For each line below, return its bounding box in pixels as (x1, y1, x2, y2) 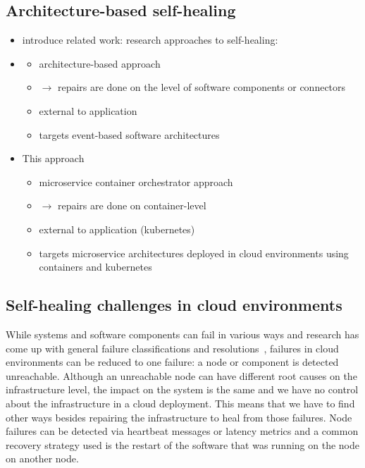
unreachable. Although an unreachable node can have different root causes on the (6, 368, 357, 383)
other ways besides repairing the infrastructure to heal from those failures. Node (6, 409, 352, 424)
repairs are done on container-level (57, 198, 206, 213)
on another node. (6, 451, 79, 466)
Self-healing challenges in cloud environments (6, 294, 342, 316)
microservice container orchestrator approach (39, 174, 233, 189)
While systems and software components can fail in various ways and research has (6, 326, 359, 341)
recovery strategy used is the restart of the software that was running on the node (6, 437, 359, 452)
